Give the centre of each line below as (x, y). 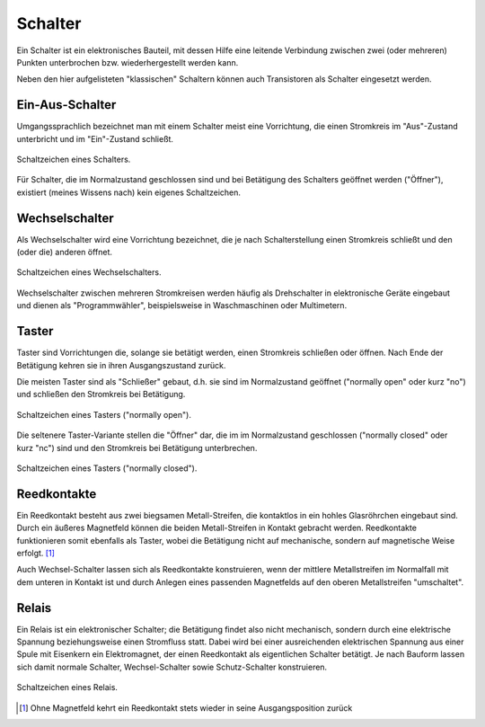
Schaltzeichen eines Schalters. (74, 160)
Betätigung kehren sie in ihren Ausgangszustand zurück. (121, 365)
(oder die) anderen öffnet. (64, 253)
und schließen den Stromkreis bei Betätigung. (101, 395)
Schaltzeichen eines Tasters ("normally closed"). (107, 468)
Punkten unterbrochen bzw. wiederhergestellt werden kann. (128, 62)
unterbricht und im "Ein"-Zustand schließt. (95, 138)
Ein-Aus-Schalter (66, 105)
